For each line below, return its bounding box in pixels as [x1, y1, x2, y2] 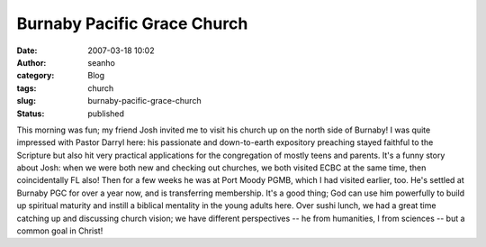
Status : [16, 108, 45, 119]
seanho [87, 57, 116, 68]
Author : [16, 57, 47, 68]
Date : [16, 45, 38, 56]
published [87, 108, 125, 119]
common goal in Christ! [16, 225, 103, 236]
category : [16, 70, 55, 81]
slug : [16, 96, 36, 106]
